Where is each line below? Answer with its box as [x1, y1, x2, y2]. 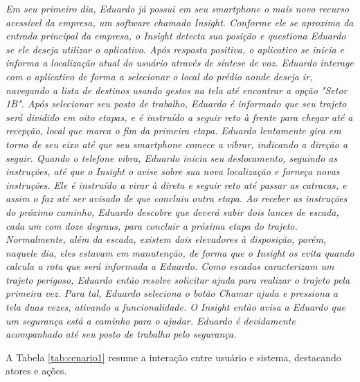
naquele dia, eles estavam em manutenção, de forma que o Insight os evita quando [6, 245, 354, 260]
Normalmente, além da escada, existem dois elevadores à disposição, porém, [6, 232, 327, 246]
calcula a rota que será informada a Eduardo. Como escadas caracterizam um [6, 259, 334, 273]
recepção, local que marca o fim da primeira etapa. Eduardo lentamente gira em [6, 123, 341, 138]
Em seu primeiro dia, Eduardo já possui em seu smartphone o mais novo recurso [6, 1, 350, 15]
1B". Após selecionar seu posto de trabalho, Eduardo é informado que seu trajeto [6, 96, 347, 111]
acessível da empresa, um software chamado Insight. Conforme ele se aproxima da [6, 15, 354, 29]
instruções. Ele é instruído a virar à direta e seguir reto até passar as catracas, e [6, 177, 347, 192]
